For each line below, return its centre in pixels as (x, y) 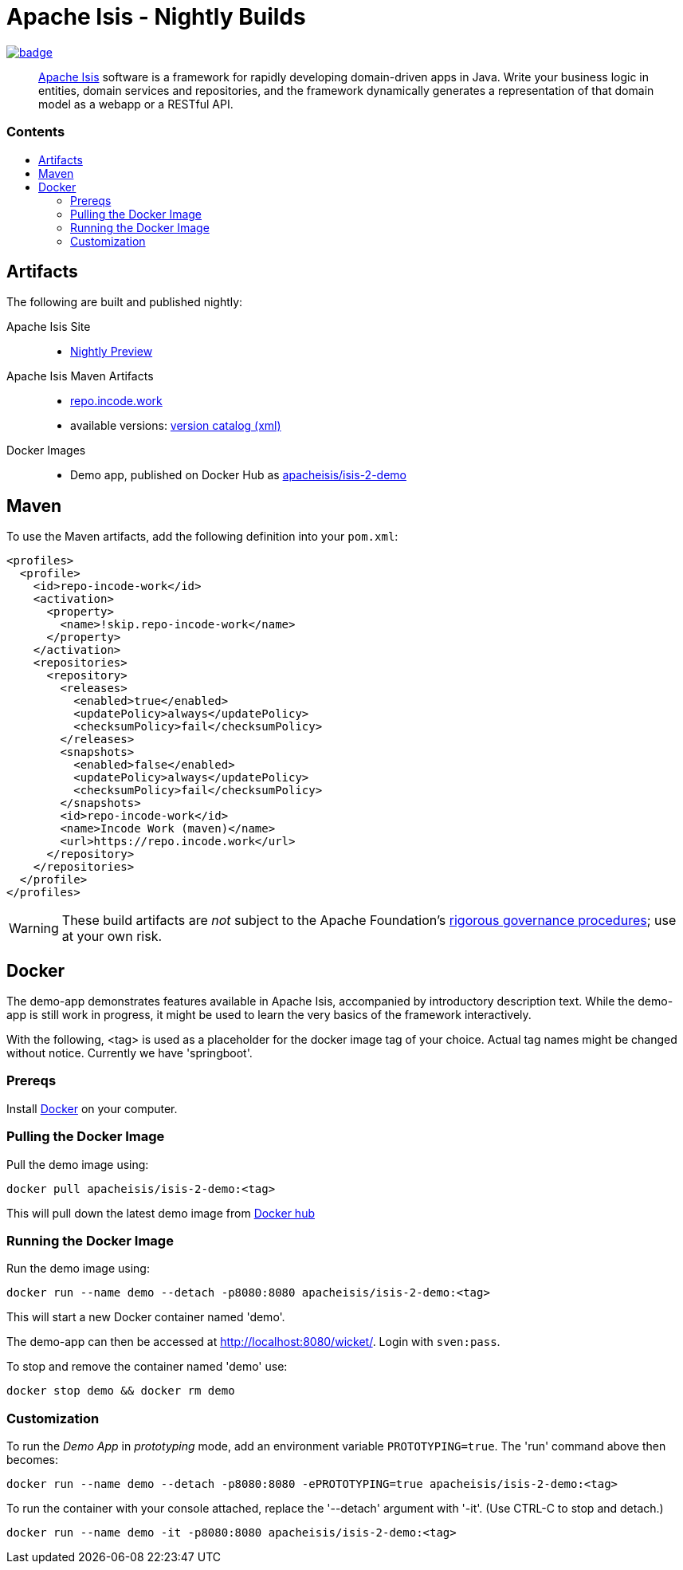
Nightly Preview (112, 352)
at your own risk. (112, 936)
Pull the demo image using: (78, 1164)
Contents (36, 132)
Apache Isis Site (49, 327)
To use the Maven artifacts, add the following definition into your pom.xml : (202, 537)
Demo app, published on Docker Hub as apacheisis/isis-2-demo (238, 475)
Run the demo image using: (78, 1269)
